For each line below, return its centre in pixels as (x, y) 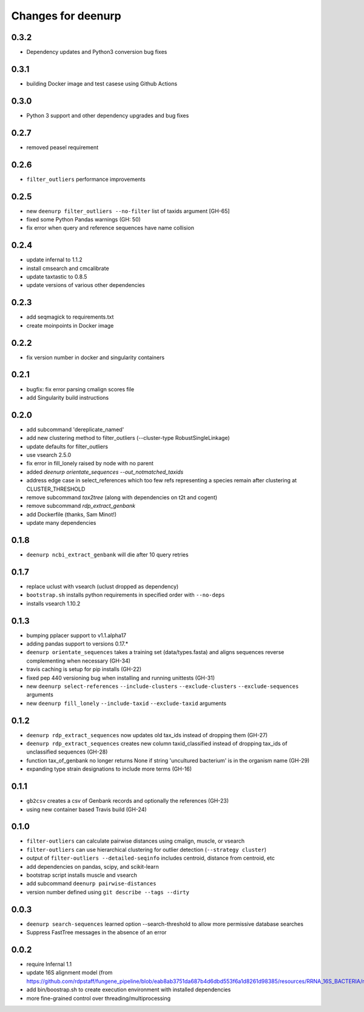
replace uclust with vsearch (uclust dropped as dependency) (103, 586)
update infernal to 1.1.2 (54, 260)
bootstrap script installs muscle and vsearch (82, 875)
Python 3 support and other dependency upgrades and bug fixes (108, 115)
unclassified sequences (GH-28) (67, 752)
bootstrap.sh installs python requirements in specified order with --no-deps (126, 595)
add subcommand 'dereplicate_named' (75, 429)
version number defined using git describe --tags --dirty (108, 892)
